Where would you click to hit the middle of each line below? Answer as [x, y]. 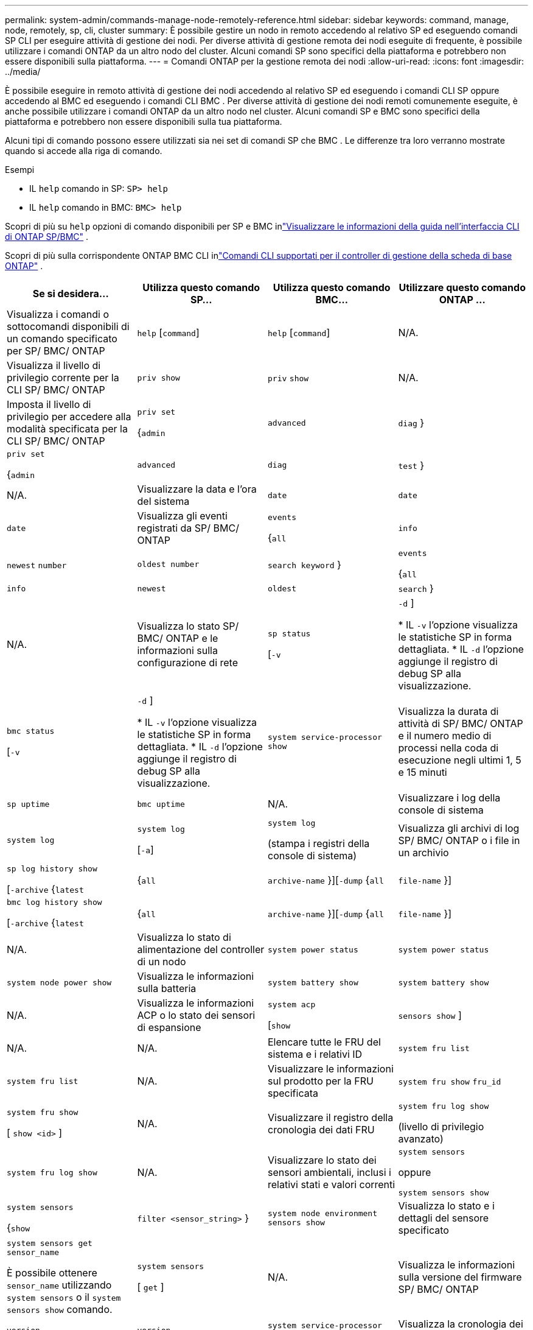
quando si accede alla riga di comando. [84, 151]
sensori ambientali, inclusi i [329, 1172]
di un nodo [162, 962]
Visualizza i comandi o [58, 314]
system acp [292, 1004]
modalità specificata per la [67, 429]
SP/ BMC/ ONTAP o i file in [459, 840]
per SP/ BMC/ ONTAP [56, 351]
